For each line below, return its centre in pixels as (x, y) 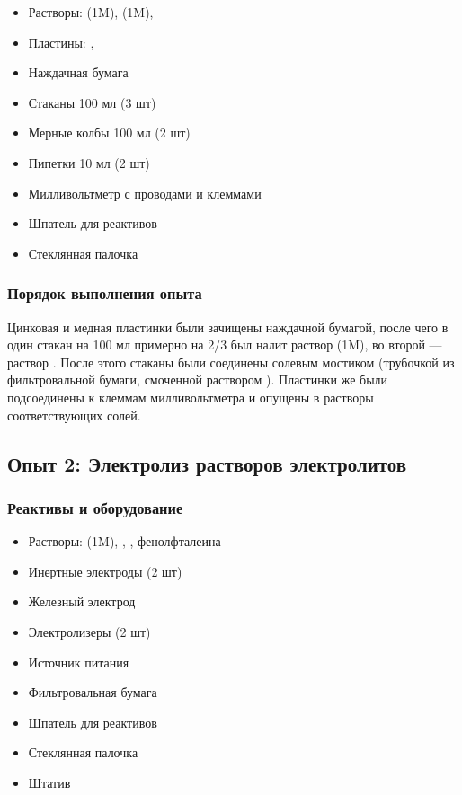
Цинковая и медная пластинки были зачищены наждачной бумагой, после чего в (228, 327)
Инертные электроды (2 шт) (105, 571)
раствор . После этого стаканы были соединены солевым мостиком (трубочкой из (231, 362)
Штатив (49, 782)
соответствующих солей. (74, 415)
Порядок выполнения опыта (105, 293)
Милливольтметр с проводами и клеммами (145, 193)
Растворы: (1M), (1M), (91, 12)
